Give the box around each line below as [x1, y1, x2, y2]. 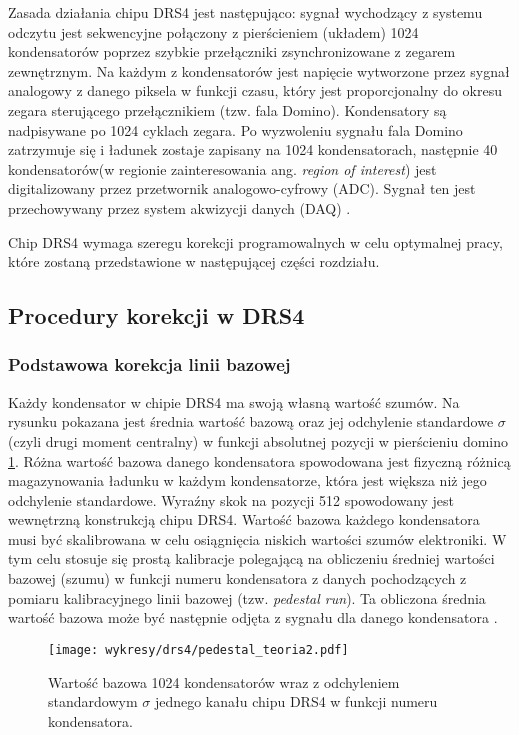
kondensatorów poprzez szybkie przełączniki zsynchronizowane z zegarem [8, 41, 456, 62]
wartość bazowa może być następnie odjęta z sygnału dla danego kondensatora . [8, 607, 498, 628]
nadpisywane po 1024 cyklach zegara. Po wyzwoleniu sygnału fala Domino [8, 119, 463, 140]
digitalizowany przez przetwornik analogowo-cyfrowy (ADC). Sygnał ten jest [8, 178, 476, 199]
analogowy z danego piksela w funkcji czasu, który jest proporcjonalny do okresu [8, 80, 502, 101]
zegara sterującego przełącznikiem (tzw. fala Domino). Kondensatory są [8, 99, 447, 120]
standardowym [48, 691, 138, 712]
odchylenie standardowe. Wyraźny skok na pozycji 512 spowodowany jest [8, 489, 455, 510]
